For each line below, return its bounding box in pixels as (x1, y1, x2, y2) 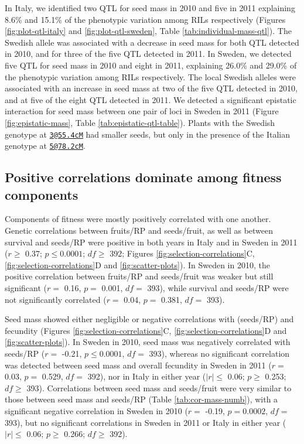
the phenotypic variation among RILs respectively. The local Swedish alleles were (5, 70, 296, 83)
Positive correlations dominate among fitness (5, 168, 282, 186)
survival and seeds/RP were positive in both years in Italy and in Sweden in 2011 (5, 235, 298, 248)
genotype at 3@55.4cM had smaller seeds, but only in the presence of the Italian (5, 128, 290, 140)
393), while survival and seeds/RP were (147, 282, 289, 293)
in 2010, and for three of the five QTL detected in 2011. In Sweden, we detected (5, 47, 292, 60)
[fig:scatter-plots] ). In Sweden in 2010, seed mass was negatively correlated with (5, 336, 291, 348)
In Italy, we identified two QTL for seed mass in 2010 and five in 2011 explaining (5, 2, 295, 13)
